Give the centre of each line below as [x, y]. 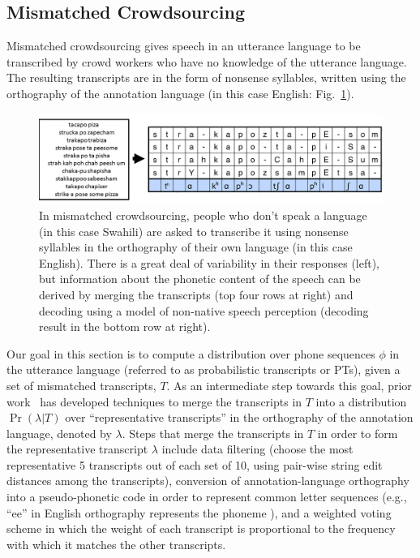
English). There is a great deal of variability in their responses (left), [210, 262]
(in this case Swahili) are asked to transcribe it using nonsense [194, 231]
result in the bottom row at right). [125, 326]
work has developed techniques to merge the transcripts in [154, 401]
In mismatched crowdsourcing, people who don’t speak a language [203, 215]
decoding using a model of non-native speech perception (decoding [204, 310]
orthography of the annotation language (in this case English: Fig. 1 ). [180, 93]
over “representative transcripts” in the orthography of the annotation [239, 417]
